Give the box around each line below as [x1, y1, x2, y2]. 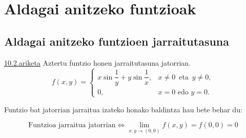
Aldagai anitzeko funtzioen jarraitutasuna [4, 33, 230, 49]
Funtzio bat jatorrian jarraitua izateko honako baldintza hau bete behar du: [4, 104, 242, 114]
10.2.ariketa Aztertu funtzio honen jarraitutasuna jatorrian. [4, 57, 191, 68]
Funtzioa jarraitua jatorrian [28, 122, 116, 129]
